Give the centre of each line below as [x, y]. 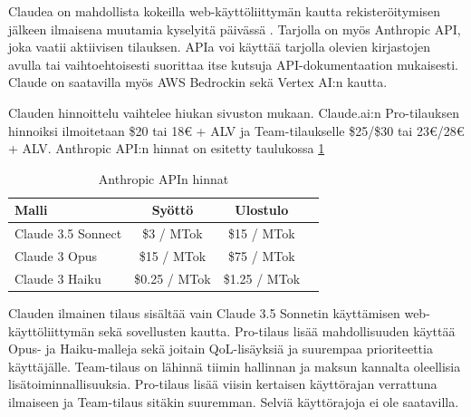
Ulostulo [262, 210]
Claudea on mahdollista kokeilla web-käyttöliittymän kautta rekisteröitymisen [225, 11]
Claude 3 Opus [56, 256]
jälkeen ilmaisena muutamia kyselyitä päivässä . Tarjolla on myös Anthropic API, [235, 29]
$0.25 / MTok [173, 278]
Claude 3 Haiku [58, 278]
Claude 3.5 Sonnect [68, 233]
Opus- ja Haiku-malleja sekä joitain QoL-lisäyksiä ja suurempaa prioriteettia [221, 349]
